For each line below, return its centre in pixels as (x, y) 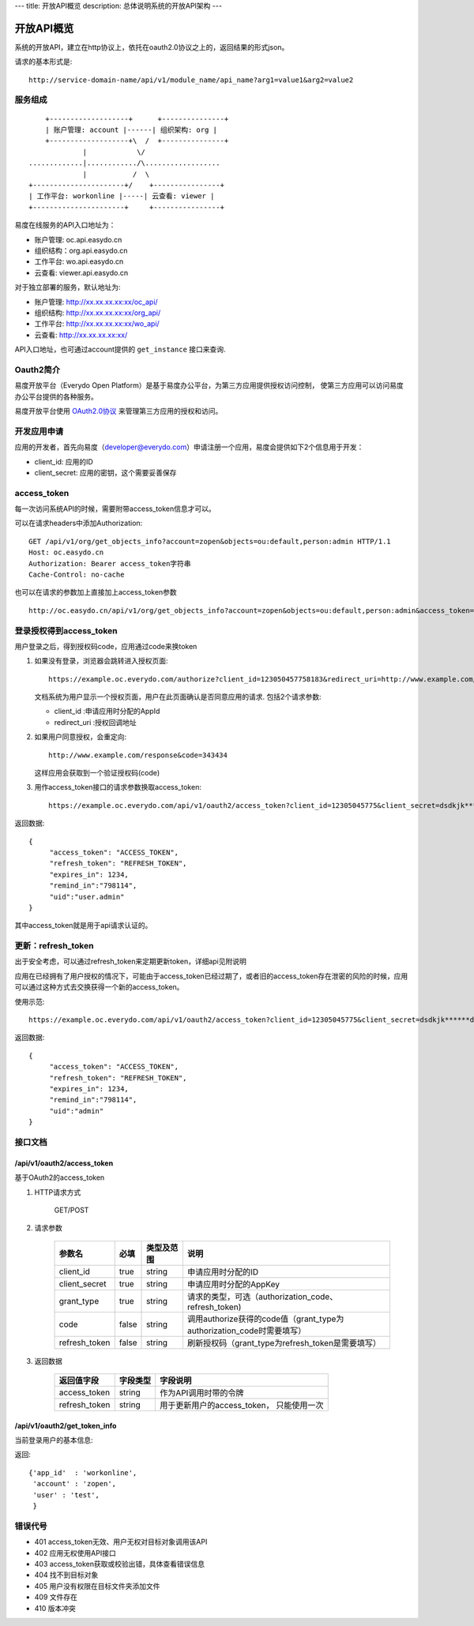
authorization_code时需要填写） (246, 1331)
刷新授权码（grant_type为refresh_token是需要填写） (284, 1342)
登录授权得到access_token (66, 630)
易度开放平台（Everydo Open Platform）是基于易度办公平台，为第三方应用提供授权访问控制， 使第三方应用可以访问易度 (209, 385)
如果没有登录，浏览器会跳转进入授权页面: (102, 661)
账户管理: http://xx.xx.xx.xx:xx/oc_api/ (96, 302)
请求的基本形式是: (43, 62)
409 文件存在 (56, 1597)
